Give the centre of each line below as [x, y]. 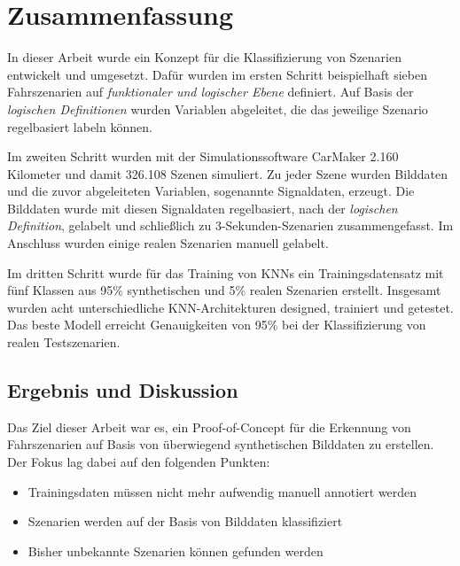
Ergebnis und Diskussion [123, 390]
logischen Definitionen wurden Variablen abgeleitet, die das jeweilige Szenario [218, 109]
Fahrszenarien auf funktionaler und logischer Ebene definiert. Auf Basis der [211, 92]
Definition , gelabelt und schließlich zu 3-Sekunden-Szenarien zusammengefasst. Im [230, 225]
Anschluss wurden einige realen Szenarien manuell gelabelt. [168, 243]
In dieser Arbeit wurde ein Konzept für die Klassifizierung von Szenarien [204, 57]
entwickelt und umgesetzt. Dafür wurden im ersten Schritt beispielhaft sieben [217, 74]
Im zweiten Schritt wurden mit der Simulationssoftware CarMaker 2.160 [203, 156]
